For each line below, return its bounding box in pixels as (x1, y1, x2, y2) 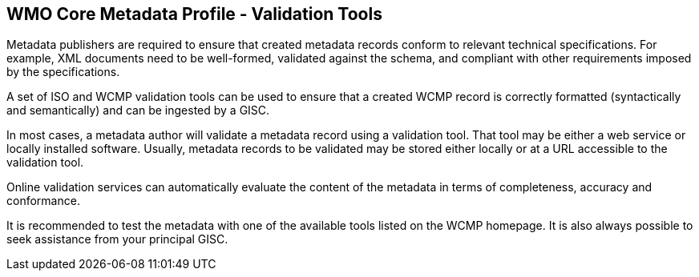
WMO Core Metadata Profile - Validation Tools (6, 4, 382, 24)
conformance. (6, 194, 80, 208)
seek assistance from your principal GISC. (6, 232, 228, 247)
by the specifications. (6, 65, 120, 79)
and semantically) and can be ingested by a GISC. (6, 103, 270, 118)
